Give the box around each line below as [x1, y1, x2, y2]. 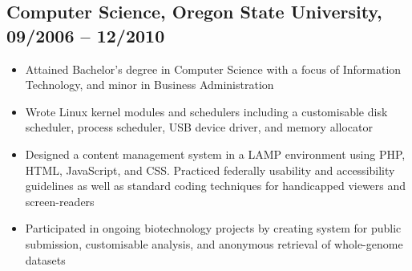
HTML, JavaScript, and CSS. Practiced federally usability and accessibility [25, 161, 395, 178]
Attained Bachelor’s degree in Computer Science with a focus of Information [25, 60, 402, 77]
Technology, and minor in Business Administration [25, 76, 274, 93]
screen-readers [25, 192, 95, 209]
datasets [25, 251, 66, 268]
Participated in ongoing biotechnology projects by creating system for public [25, 220, 402, 237]
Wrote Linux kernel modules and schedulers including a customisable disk [25, 103, 388, 119]
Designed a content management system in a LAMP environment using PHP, [25, 145, 406, 162]
